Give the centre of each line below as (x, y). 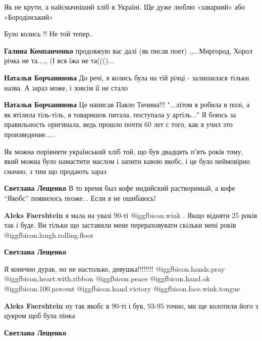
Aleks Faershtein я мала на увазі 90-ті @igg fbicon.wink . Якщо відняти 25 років (131, 215)
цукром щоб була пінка (40, 315)
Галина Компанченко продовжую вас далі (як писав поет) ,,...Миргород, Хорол (128, 50)
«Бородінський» (29, 16)
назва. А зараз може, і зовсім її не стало (66, 87)
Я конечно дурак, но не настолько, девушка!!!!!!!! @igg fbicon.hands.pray (115, 268)
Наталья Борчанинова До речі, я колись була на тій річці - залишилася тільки (127, 77)
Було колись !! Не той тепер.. (49, 34)
